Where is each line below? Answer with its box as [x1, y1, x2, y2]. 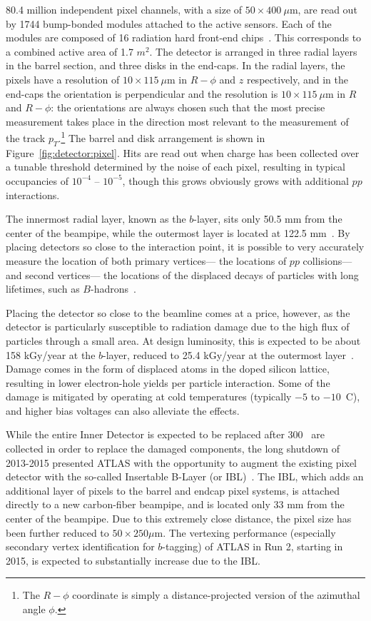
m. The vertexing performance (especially [154, 525, 336, 540]
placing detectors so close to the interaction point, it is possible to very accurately [6, 239, 365, 254]
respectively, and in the [246, 71, 348, 86]
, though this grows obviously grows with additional [122, 173, 349, 188]
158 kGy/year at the [6, 347, 96, 362]
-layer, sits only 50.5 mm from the [193, 211, 342, 226]
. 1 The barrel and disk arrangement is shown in [58, 128, 265, 145]
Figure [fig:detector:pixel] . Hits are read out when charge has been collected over [6, 145, 360, 160]
